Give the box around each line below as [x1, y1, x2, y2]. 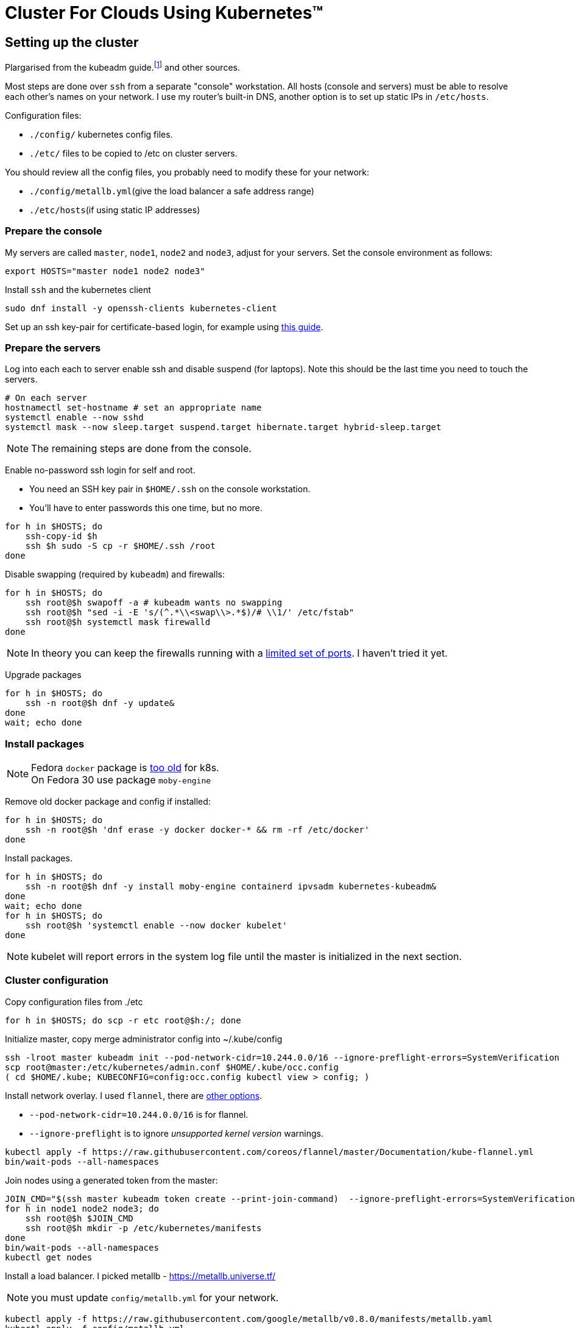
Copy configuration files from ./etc [5, 996, 143, 1007]
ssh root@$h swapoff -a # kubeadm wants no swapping [25, 598, 283, 608]
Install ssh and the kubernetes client [5, 284, 151, 295]
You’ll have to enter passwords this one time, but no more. [29, 503, 263, 514]
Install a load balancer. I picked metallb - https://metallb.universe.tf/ [5, 1270, 276, 1281]
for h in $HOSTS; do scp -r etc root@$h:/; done [5, 1015, 241, 1025]
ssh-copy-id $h [25, 531, 97, 542]
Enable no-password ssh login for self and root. [5, 465, 196, 476]
